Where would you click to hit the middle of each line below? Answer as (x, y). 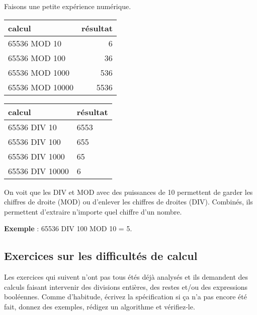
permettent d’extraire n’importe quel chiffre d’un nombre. (93, 211)
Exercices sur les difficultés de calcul (101, 256)
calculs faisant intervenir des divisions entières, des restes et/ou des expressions (126, 286)
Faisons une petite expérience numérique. (68, 6)
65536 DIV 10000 (38, 171)
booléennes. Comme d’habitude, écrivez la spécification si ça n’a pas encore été (125, 297)
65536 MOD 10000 (41, 87)
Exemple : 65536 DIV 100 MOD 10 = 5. (68, 228)
